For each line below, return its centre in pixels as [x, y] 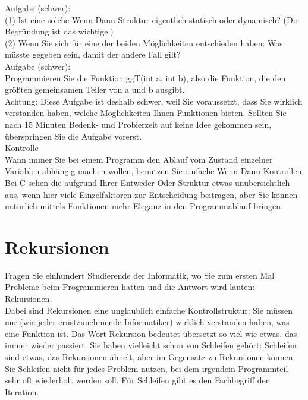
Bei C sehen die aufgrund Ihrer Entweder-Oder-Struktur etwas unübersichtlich [147, 182]
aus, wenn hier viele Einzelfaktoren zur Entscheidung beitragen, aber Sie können [151, 194]
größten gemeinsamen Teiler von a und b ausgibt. [95, 89]
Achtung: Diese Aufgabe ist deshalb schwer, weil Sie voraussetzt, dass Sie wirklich [154, 101]
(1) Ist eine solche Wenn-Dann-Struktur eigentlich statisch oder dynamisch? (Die [152, 19]
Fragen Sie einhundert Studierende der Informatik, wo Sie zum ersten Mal [140, 275]
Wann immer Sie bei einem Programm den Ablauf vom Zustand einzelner [139, 159]
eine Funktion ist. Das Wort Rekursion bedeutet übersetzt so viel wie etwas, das [151, 333]
